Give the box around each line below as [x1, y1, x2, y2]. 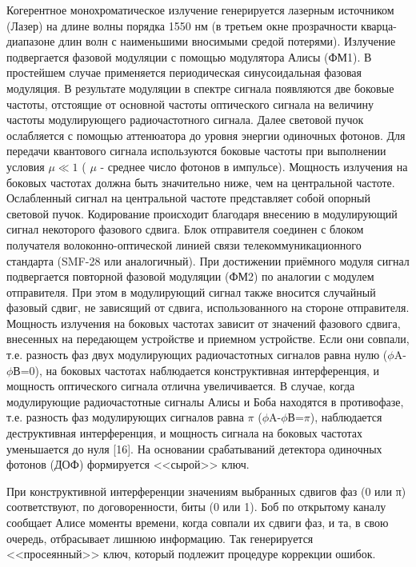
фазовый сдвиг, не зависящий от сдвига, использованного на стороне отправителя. [6, 299, 410, 316]
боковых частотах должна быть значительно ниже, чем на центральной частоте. [6, 174, 395, 190]
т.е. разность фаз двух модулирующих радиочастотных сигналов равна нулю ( [6, 346, 388, 363]
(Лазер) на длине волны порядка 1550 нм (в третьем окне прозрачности [6, 17, 358, 34]
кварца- [361, 17, 397, 34]
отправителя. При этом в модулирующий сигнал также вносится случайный [6, 283, 376, 300]
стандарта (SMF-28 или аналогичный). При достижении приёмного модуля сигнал [6, 252, 410, 269]
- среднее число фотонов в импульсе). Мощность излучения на [100, 158, 408, 174]
